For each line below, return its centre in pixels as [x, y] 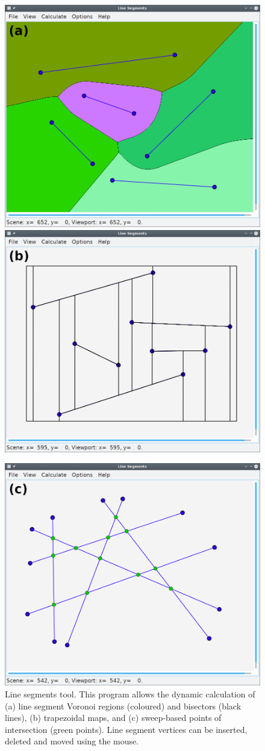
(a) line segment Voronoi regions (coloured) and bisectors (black [123, 706]
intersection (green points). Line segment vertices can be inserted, [126, 729]
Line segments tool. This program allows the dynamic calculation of [130, 693]
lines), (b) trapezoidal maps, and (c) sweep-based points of [113, 718]
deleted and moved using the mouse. [72, 741]
